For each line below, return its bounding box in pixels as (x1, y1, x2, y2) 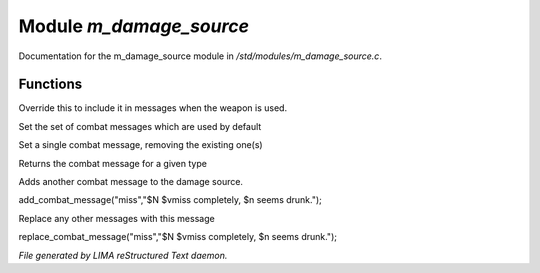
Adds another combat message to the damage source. (18, 176, 244, 188)
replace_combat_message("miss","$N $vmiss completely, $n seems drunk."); (18, 231, 337, 243)
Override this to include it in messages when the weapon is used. (18, 102, 288, 114)
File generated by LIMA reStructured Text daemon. (18, 249, 228, 261)
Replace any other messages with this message (18, 212, 215, 224)
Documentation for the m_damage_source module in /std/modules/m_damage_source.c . (18, 50, 382, 62)
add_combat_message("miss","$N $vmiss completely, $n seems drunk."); (18, 194, 322, 206)
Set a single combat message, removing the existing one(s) (18, 139, 264, 151)
